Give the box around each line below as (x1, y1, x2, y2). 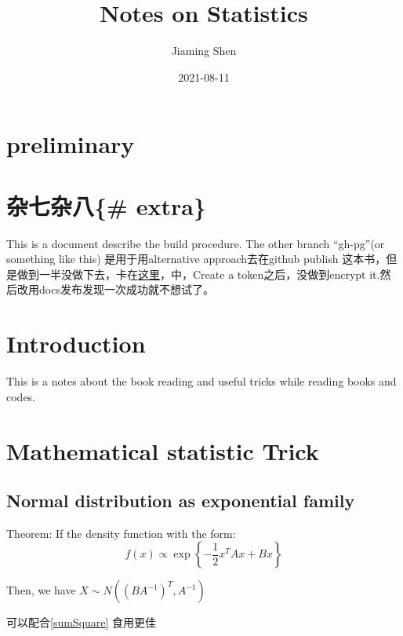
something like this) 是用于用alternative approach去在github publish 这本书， (6, 250, 387, 267)
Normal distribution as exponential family (6, 488, 355, 513)
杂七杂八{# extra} (6, 189, 206, 221)
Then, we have (6, 582, 76, 598)
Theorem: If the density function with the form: (6, 525, 236, 541)
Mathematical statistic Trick (6, 434, 319, 466)
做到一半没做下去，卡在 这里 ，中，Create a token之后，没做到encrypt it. (16, 265, 380, 282)
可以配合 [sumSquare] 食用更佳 (6, 614, 157, 631)
